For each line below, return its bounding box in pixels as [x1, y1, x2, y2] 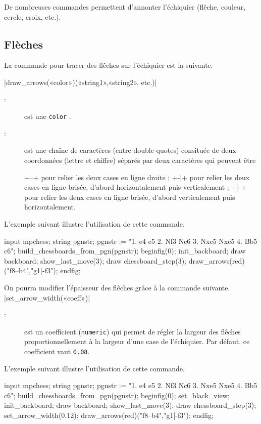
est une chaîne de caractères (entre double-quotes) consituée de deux [24, 145, 236, 155]
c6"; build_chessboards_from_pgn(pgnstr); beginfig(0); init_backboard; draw [4, 245, 246, 256]
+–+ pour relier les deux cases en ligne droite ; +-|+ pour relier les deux [24, 172, 250, 182]
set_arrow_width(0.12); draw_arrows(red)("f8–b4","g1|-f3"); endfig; [4, 410, 214, 420]
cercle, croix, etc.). [4, 11, 61, 22]
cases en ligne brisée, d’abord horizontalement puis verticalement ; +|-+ [24, 182, 247, 192]
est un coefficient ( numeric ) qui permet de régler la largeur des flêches [24, 326, 241, 336]
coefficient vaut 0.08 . [24, 346, 90, 356]
